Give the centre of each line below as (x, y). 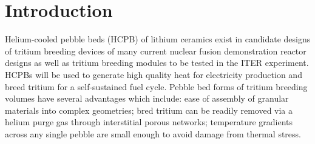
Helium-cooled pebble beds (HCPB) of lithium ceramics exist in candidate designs (158, 39)
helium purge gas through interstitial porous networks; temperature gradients (149, 122)
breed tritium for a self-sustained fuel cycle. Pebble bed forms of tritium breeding (156, 86)
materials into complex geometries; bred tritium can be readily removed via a (149, 110)
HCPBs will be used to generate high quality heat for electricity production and (154, 74)
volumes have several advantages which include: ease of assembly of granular (147, 98)
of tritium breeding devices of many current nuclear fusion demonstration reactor (156, 51)
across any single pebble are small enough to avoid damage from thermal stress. (153, 133)
